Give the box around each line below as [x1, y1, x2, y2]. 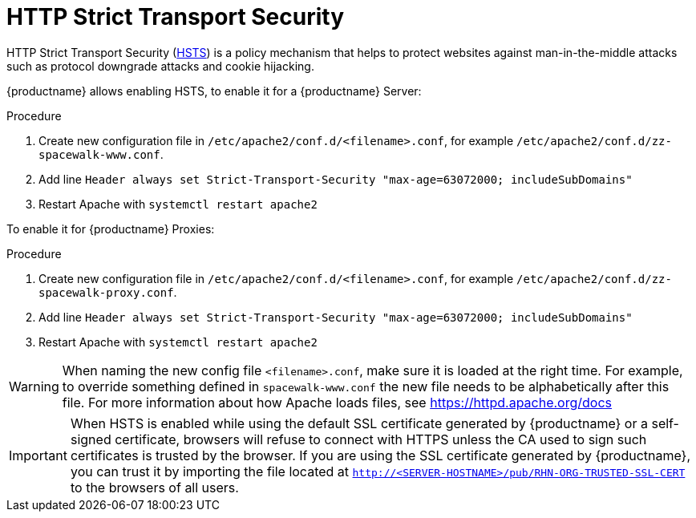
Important [9, 447, 67, 463]
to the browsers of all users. [70, 479, 239, 496]
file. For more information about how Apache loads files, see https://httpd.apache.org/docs [62, 394, 613, 411]
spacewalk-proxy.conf [38, 285, 174, 299]
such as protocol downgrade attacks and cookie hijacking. [6, 59, 314, 73]
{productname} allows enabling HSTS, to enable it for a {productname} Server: [6, 83, 422, 98]
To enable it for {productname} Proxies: [6, 221, 215, 236]
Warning [9, 378, 59, 395]
